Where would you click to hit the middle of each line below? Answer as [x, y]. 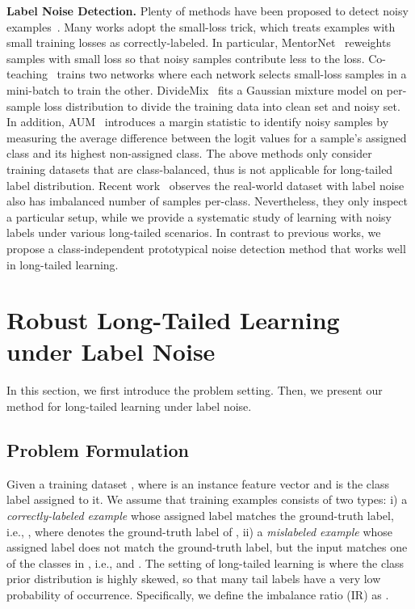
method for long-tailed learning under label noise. [129, 406]
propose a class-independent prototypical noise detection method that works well [206, 248]
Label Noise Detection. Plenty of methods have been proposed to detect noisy [207, 11]
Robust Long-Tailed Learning [173, 320]
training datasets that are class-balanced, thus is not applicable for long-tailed [200, 169]
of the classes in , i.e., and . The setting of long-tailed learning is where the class [205, 562]
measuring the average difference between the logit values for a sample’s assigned [207, 137]
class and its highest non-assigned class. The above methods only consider [189, 153]
